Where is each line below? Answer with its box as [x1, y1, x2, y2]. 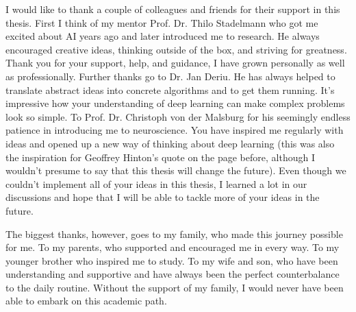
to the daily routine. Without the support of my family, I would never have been [5, 280, 344, 294]
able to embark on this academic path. [5, 293, 167, 308]
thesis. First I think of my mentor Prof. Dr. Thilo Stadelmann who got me [5, 15, 318, 29]
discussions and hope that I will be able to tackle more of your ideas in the [5, 190, 320, 204]
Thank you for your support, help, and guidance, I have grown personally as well [5, 56, 345, 70]
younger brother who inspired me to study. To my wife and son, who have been [5, 253, 338, 267]
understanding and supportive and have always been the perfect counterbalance [5, 267, 340, 281]
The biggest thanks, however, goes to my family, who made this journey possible [5, 226, 343, 241]
